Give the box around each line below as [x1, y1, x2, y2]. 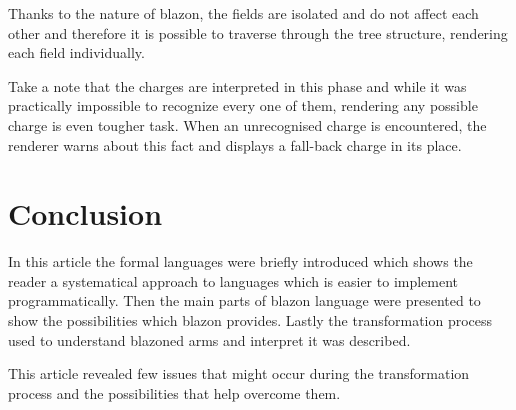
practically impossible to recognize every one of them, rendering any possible [8, 95, 478, 116]
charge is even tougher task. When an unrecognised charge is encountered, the [8, 114, 487, 135]
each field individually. [8, 42, 145, 63]
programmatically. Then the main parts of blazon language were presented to [8, 290, 481, 311]
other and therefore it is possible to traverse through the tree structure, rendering [8, 22, 508, 43]
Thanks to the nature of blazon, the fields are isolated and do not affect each [8, 3, 479, 23]
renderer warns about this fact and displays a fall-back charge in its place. [8, 134, 462, 155]
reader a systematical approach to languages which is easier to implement [8, 270, 459, 291]
